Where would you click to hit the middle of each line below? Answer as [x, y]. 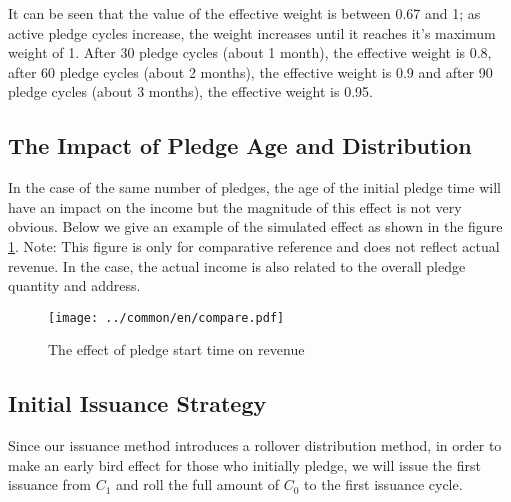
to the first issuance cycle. [383, 484]
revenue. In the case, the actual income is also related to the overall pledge [237, 265]
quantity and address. [74, 285]
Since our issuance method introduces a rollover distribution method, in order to [255, 445]
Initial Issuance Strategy [137, 403]
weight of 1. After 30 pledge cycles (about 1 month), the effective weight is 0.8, [250, 52]
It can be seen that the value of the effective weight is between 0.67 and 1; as [244, 13]
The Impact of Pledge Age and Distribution [240, 145]
